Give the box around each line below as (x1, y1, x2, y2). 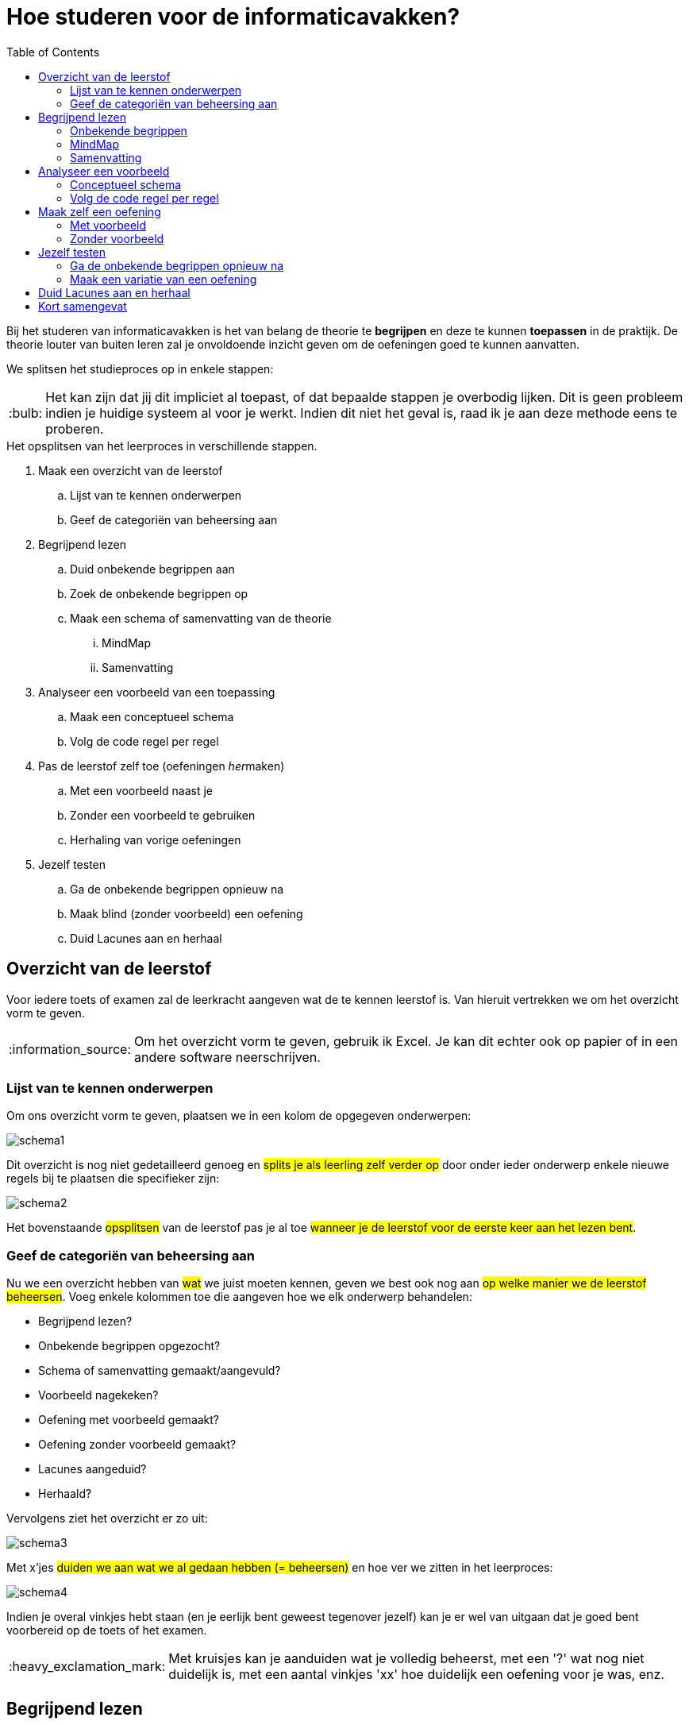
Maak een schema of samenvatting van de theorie (70, 611, 332, 625)
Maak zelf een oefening (38, 204, 161, 218)
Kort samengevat (38, 299, 127, 313)
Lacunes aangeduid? (38, 1462, 147, 1476)
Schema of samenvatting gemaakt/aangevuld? (38, 1364, 281, 1378)
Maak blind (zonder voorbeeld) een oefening (70, 906, 303, 920)
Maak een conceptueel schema (70, 709, 234, 724)
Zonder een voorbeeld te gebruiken (70, 808, 256, 822)
